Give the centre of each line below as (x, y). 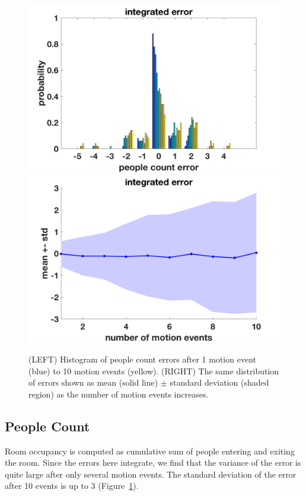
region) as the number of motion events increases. (119, 394)
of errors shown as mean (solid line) (93, 382)
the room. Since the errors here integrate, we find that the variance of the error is (153, 462)
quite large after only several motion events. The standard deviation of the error (151, 474)
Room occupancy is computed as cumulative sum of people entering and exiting (150, 451)
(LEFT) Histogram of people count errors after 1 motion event (142, 359)
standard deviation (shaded (219, 382)
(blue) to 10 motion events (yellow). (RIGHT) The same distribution (154, 371)
